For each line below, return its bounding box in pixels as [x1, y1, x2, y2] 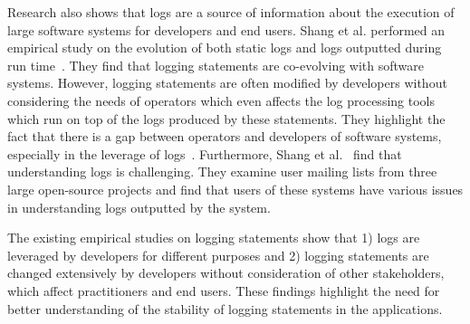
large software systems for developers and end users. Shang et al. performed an [7, 20, 446, 39]
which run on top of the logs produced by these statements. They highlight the [7, 109, 446, 128]
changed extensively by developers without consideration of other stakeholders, [7, 263, 445, 282]
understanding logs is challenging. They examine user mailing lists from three [7, 162, 437, 181]
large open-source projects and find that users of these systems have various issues [7, 179, 464, 198]
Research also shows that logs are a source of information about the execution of [7, 3, 455, 21]
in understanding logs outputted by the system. [7, 197, 271, 216]
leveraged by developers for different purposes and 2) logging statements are [7, 245, 429, 264]
